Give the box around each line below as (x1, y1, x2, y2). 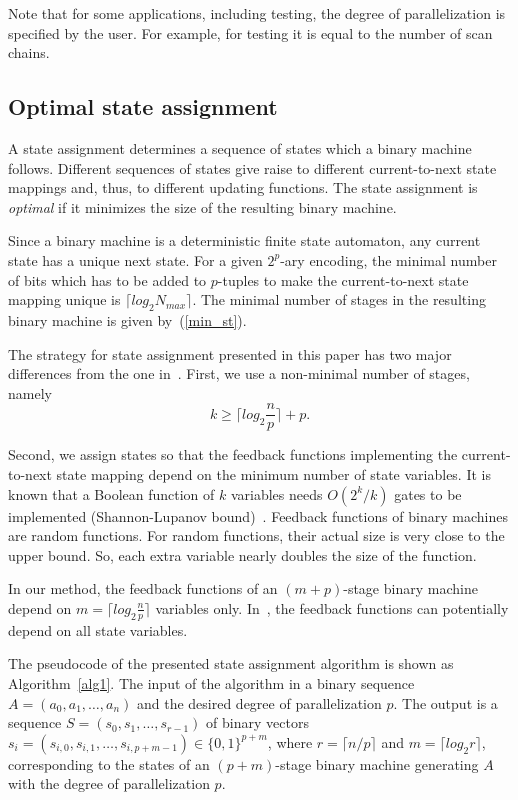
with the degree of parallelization (8, 773, 210, 794)
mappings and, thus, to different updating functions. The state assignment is (8, 177, 478, 198)
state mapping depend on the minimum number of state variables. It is (56, 463, 491, 484)
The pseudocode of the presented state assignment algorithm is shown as (8, 653, 454, 674)
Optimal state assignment (8, 91, 278, 122)
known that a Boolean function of (8, 483, 215, 504)
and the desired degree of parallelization (136, 692, 382, 713)
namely (8, 382, 52, 403)
